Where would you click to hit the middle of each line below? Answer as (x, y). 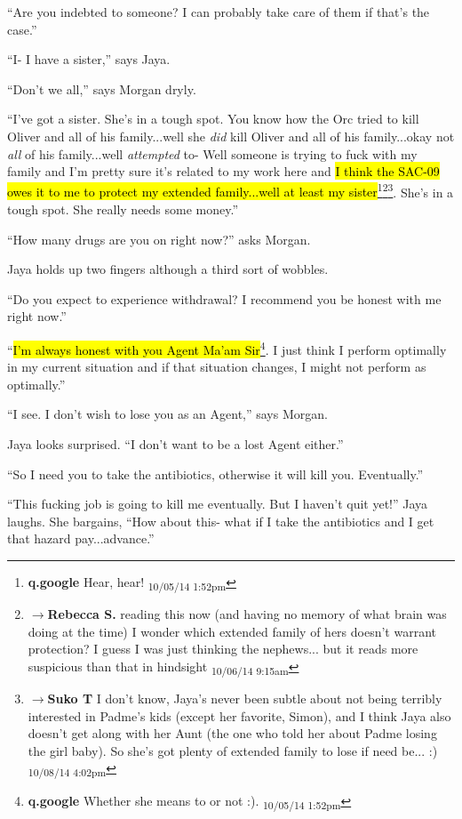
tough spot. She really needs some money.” (123, 209)
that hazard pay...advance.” (81, 538)
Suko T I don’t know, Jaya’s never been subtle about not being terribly (245, 698)
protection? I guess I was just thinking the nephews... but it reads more (223, 649)
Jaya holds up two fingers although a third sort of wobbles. (168, 269)
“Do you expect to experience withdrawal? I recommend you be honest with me (224, 298)
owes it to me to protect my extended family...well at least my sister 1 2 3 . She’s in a (231, 190)
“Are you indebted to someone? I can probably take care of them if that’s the (219, 12)
